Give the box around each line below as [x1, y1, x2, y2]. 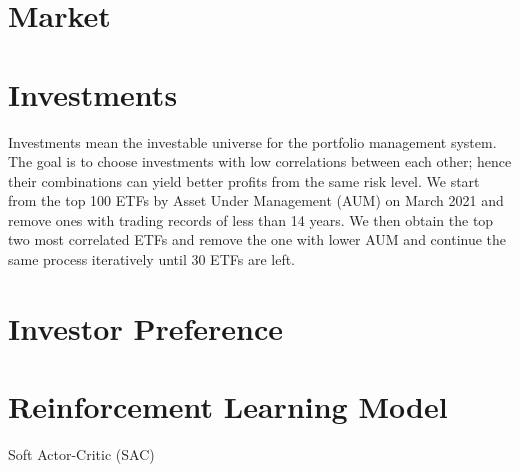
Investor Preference [8, 307, 283, 348]
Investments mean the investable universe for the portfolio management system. [8, 131, 497, 152]
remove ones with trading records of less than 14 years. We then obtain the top [8, 209, 494, 230]
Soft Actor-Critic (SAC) [8, 444, 155, 465]
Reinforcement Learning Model [8, 386, 448, 427]
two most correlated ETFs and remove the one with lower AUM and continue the [8, 229, 507, 250]
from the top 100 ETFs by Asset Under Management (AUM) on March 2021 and [8, 190, 504, 211]
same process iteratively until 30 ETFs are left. [8, 249, 296, 270]
